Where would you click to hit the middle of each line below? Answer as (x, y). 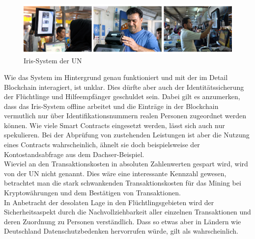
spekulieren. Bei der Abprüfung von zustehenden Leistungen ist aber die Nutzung (127, 135)
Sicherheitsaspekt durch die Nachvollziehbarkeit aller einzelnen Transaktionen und (127, 212)
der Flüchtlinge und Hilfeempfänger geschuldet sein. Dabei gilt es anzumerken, (122, 96)
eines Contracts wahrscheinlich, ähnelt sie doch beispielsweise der (102, 145)
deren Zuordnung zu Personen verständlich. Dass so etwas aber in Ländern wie (123, 221)
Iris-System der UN (53, 61)
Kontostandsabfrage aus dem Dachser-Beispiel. (74, 154)
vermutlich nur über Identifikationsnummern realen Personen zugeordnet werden (125, 116)
